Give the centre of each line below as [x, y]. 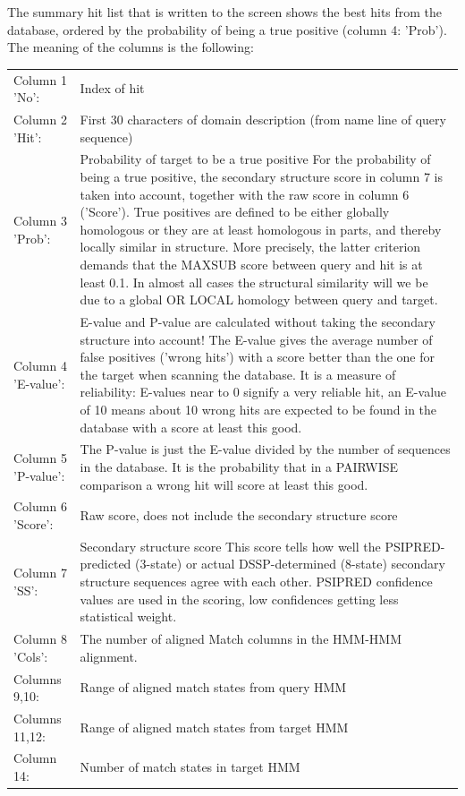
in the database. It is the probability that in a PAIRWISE [239, 466]
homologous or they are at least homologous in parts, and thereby [261, 229]
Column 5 [40, 458]
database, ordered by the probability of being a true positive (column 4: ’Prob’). [227, 29]
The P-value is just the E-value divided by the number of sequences [265, 449]
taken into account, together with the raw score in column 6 [245, 194]
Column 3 [40, 220]
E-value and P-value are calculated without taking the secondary [258, 321]
